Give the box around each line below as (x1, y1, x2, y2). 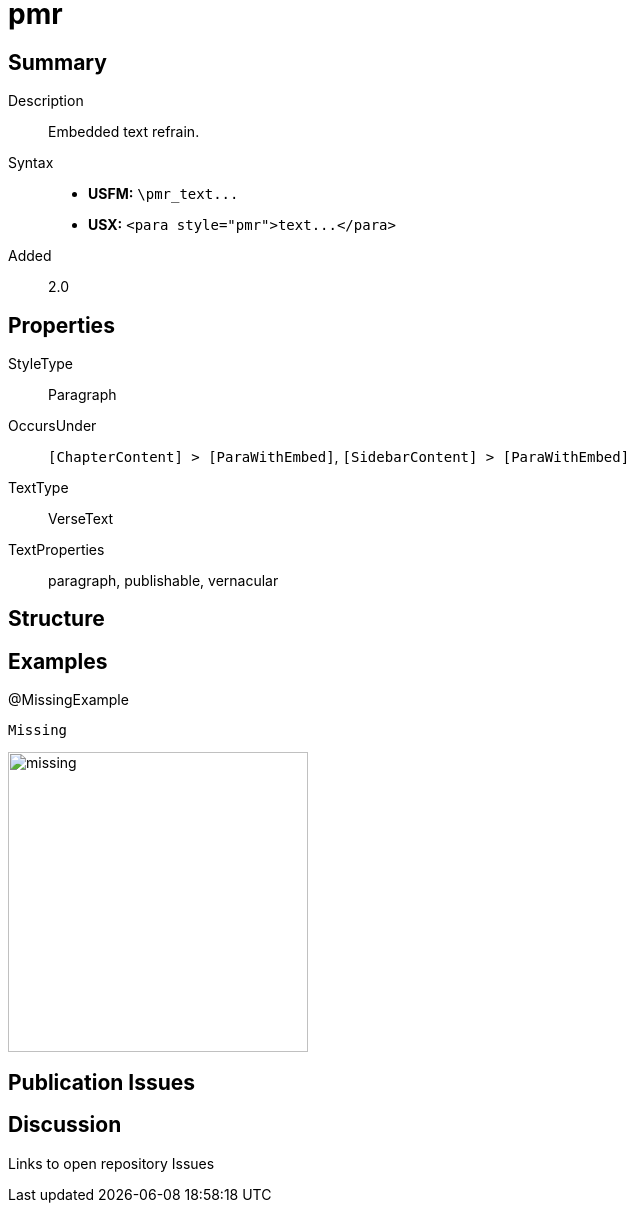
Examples (8, 648, 108, 674)
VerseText (48, 510, 114, 528)
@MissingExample (8, 691, 129, 709)
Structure (8, 606, 105, 632)
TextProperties (8, 541, 105, 559)
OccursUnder (8, 417, 97, 435)
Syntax (8, 154, 54, 172)
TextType (8, 479, 69, 497)
